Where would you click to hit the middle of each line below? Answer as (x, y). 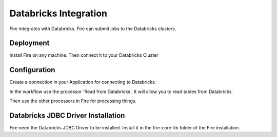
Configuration (32, 70)
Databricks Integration (58, 13)
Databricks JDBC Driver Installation (67, 115)
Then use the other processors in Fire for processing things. (73, 101)
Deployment (29, 43)
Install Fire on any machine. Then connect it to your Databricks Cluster (84, 55)
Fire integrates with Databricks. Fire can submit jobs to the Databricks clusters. (93, 29)
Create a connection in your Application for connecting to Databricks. (83, 82)
